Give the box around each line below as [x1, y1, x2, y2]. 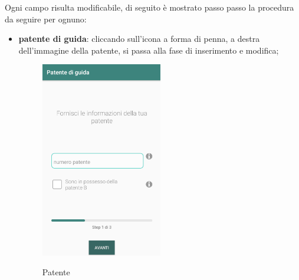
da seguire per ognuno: [5, 12, 87, 25]
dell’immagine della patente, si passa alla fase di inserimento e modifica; [18, 44, 279, 56]
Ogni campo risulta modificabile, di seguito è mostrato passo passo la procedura [5, 1, 294, 13]
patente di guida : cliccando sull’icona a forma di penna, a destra [18, 32, 260, 45]
